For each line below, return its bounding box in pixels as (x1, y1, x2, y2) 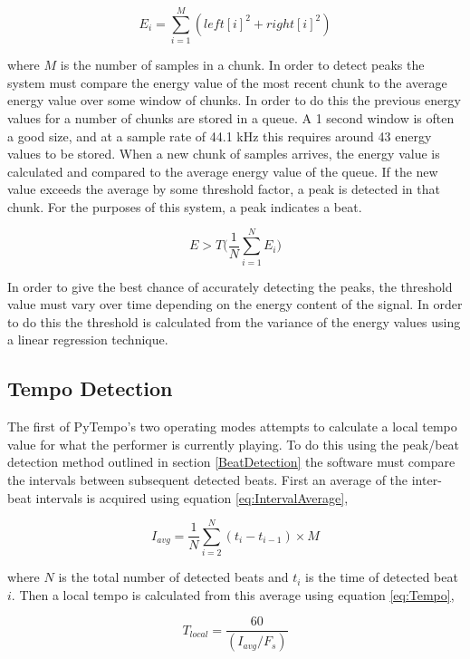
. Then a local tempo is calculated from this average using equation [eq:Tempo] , (11, 585, 455, 604)
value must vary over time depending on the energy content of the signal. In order (7, 295, 463, 314)
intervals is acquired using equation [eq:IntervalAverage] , (35, 488, 349, 507)
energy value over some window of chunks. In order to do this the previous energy (7, 91, 462, 110)
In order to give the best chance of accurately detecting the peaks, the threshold (7, 276, 453, 296)
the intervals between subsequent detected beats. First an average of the (7, 470, 408, 489)
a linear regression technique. (7, 330, 168, 349)
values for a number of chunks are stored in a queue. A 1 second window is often (7, 108, 455, 127)
